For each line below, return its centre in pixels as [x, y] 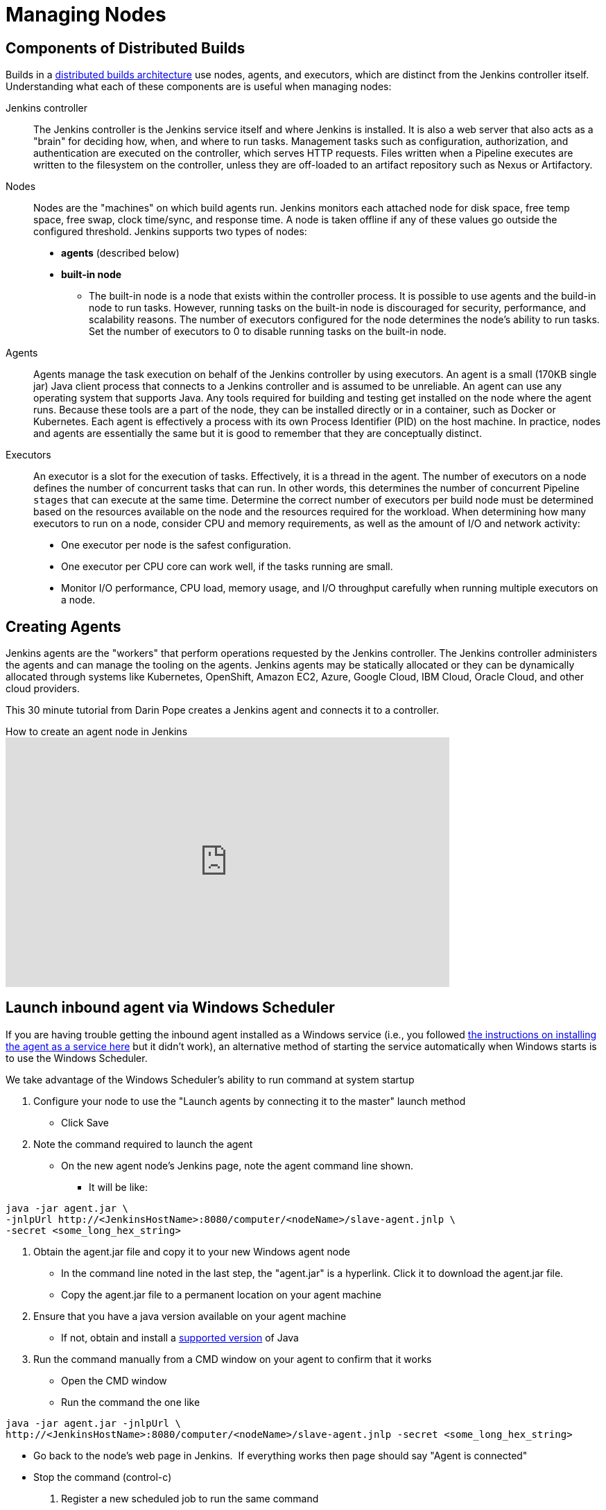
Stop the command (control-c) [103, 1477]
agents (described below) [120, 253]
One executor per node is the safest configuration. [176, 545]
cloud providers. [43, 689]
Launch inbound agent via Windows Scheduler [170, 1008]
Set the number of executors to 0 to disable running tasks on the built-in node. [268, 332]
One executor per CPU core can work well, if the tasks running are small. [227, 567]
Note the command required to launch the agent [143, 1144]
